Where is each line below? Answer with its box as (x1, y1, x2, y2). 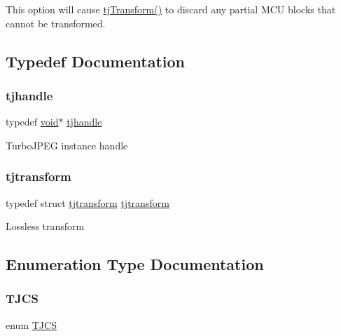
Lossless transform (6, 219, 85, 234)
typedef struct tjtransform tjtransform (6, 195, 169, 210)
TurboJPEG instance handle (6, 137, 128, 152)
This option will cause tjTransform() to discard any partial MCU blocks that (6, 2, 336, 16)
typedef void (6, 114, 59, 129)
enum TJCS (6, 317, 57, 332)
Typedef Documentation (6, 50, 185, 72)
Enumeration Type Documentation (6, 253, 264, 275)
